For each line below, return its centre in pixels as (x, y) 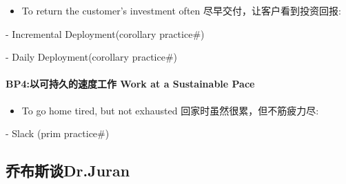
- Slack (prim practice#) (58, 133)
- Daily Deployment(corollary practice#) (92, 57)
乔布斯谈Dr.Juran (68, 171)
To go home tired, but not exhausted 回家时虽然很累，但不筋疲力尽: (170, 110)
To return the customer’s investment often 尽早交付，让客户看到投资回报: (181, 10)
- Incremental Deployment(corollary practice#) (105, 33)
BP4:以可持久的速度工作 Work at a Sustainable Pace (130, 84)
